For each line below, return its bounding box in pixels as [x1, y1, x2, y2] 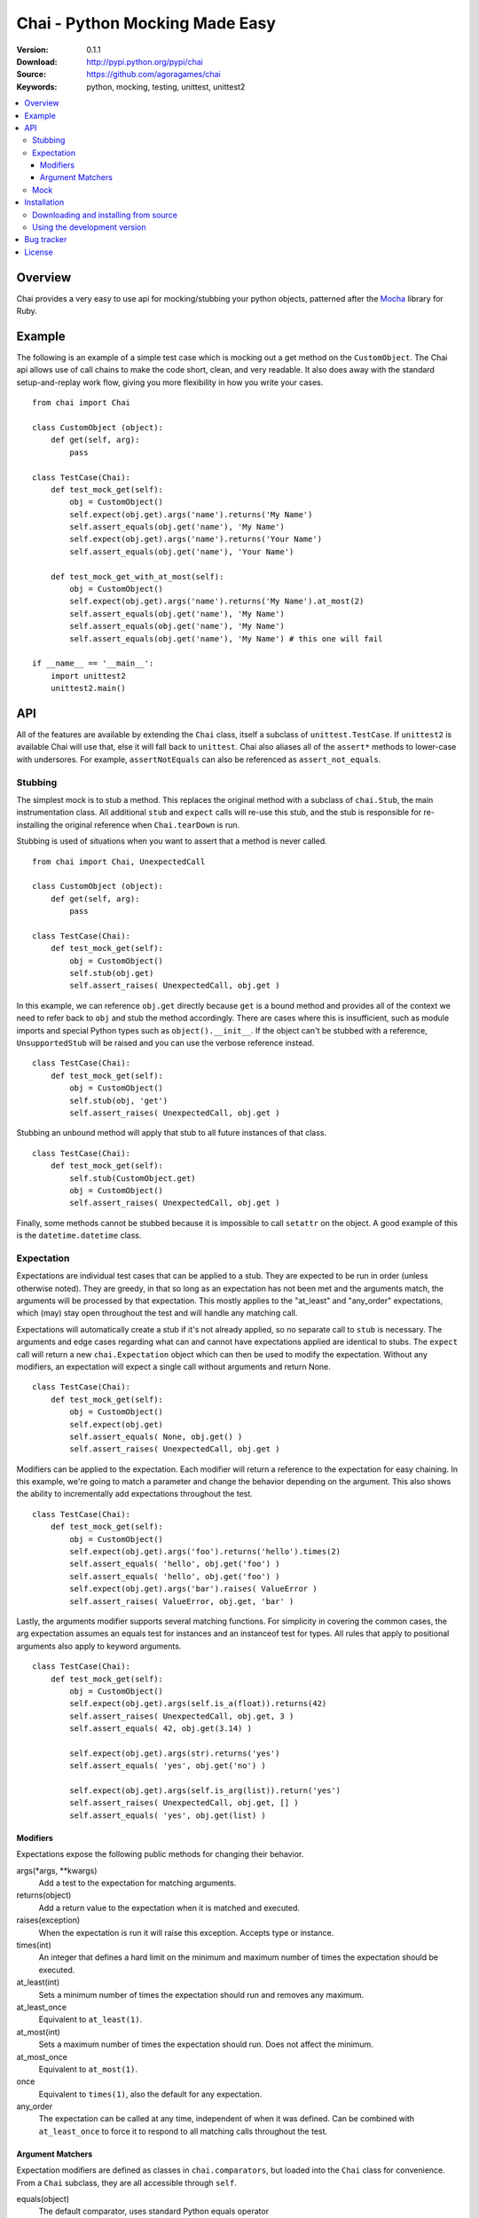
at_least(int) [16, 1977, 60, 1987]
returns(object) [16, 1890, 72, 1900]
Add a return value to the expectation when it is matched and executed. [38, 1902, 301, 1913]
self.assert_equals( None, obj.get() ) [69, 1431, 243, 1442]
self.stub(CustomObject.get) [69, 1173, 197, 1184]
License [24, 247, 53, 257]
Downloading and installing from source [32, 209, 177, 220]
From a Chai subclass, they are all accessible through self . [16, 2177, 237, 2188]
